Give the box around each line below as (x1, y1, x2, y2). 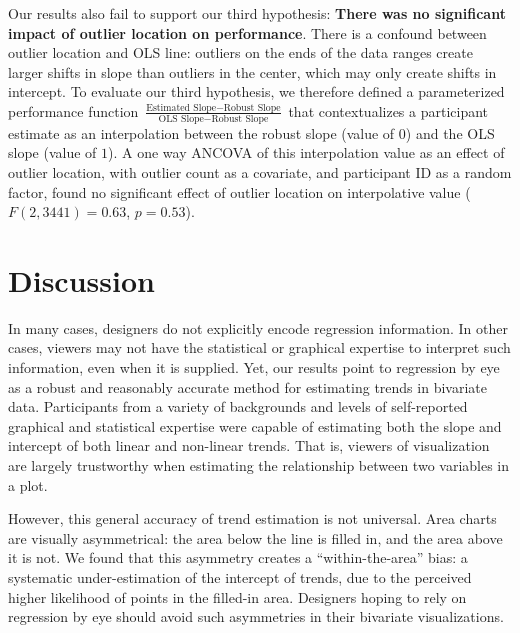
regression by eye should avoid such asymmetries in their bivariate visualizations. (8, 606, 504, 627)
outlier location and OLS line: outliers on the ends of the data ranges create (8, 42, 473, 63)
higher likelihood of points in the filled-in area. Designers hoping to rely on (8, 586, 467, 607)
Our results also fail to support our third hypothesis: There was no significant (8, 3, 506, 23)
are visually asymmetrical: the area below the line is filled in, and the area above (8, 527, 503, 548)
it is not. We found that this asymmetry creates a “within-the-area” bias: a (8, 547, 468, 568)
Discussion (8, 259, 155, 300)
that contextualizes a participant (288, 100, 489, 121)
